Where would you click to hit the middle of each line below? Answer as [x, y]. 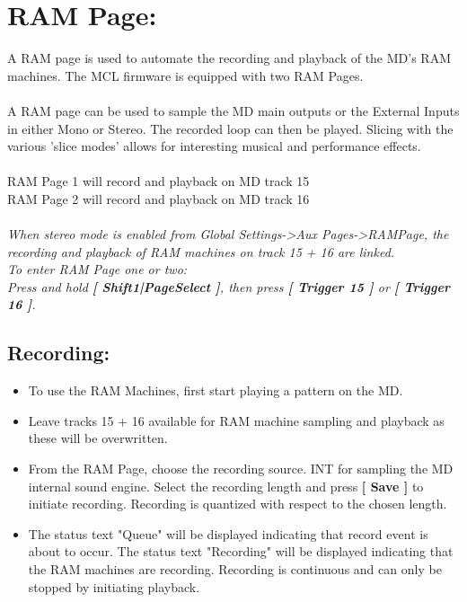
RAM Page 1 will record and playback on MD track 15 [159, 181]
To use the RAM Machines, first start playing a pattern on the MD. [216, 390]
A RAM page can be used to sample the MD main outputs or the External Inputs [233, 110]
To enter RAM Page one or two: [97, 269]
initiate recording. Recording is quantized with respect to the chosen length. [238, 504]
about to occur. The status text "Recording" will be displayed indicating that [241, 551]
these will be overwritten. [98, 438]
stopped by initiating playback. [114, 586]
